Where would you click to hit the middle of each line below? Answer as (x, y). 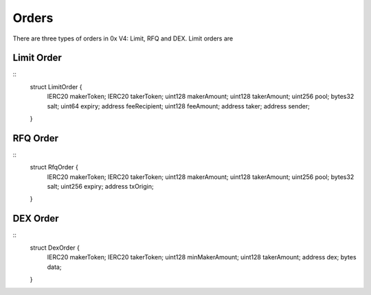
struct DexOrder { (55, 248)
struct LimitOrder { (56, 86)
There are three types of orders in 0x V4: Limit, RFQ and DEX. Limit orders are (123, 38)
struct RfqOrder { (54, 167)
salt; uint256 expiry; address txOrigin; (100, 187)
